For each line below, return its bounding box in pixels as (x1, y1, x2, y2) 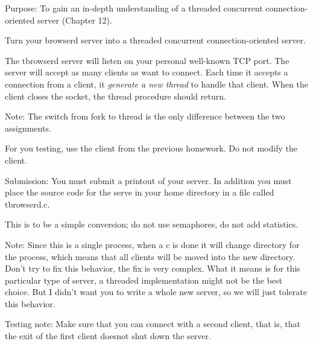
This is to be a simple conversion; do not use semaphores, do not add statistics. (5, 218, 299, 231)
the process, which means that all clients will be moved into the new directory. (5, 250, 296, 263)
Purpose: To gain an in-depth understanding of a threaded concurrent (5, 2, 263, 14)
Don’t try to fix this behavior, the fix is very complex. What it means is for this (5, 262, 300, 275)
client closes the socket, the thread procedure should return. (5, 89, 226, 102)
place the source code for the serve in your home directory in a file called (5, 186, 274, 199)
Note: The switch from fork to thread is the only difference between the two (5, 110, 285, 123)
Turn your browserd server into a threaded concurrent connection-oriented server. (5, 34, 306, 46)
